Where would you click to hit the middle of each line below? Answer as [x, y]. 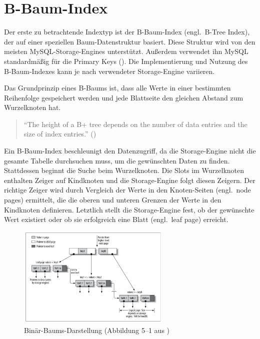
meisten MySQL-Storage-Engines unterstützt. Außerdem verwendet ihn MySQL [126, 51]
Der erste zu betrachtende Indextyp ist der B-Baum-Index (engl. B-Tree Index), [127, 32]
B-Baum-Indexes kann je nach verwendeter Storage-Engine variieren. [109, 71]
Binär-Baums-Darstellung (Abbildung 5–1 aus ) [97, 330]
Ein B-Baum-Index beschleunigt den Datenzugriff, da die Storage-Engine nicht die [130, 151]
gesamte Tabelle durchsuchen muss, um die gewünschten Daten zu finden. [117, 160]
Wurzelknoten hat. [32, 107]
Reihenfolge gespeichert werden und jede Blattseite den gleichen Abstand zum [124, 97]
